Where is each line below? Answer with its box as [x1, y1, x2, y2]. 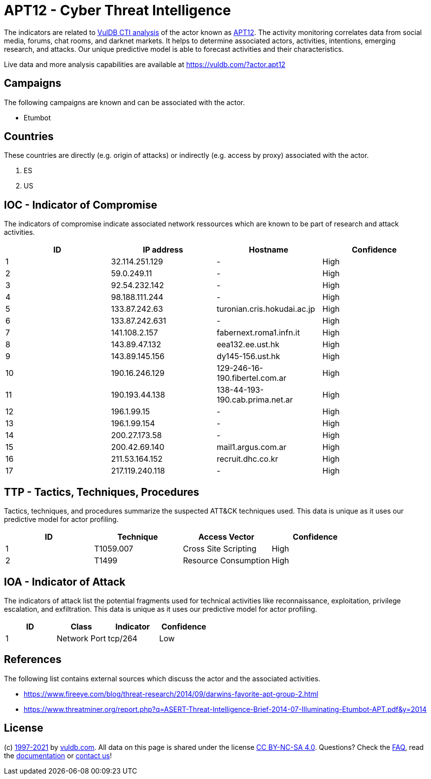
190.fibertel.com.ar [217, 373, 287, 383]
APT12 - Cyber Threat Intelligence [4, 2, 231, 19]
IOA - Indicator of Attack [4, 575, 126, 588]
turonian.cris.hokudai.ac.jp [217, 304, 315, 314]
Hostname [249, 245, 289, 255]
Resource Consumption [183, 556, 270, 566]
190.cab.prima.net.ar [217, 395, 293, 405]
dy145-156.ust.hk [217, 351, 280, 362]
